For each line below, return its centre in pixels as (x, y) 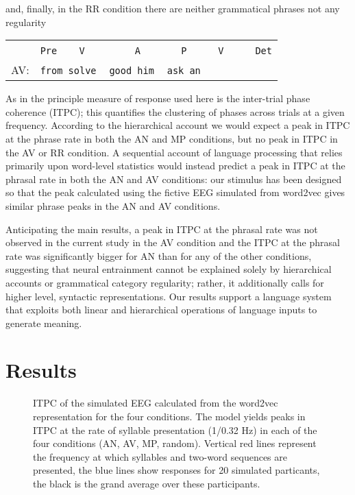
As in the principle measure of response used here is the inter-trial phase (158, 98)
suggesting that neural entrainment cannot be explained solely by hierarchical (169, 269)
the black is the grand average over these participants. (147, 483)
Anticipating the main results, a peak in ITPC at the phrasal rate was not (162, 229)
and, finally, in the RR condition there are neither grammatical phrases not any (173, 8)
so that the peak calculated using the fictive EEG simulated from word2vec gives (175, 192)
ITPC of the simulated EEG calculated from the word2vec (156, 403)
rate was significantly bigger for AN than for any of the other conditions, (159, 255)
